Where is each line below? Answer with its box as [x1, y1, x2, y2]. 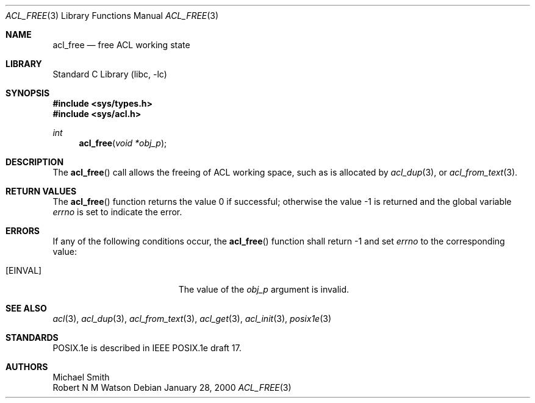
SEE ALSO [5, 303, 47, 313]
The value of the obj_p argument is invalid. [178, 284, 350, 294]
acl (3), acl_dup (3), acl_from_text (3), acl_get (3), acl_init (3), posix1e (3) [52, 313, 332, 324]
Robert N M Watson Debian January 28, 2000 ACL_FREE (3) [52, 382, 292, 393]
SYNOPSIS [5, 88, 50, 98]
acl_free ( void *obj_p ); [79, 138, 167, 148]
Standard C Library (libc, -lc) [52, 69, 167, 79]
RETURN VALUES [5, 186, 77, 196]
